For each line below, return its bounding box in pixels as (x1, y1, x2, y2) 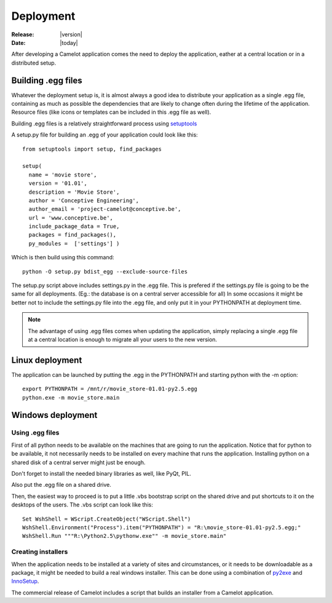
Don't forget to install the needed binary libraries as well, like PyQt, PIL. (11, 470, 192, 478)
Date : (11, 39, 26, 46)
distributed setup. (11, 59, 57, 66)
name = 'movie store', (28, 171, 97, 178)
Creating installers (11, 548, 68, 556)
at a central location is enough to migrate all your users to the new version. (28, 336, 218, 343)
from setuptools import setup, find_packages (22, 145, 162, 152)
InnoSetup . (11, 578, 39, 585)
